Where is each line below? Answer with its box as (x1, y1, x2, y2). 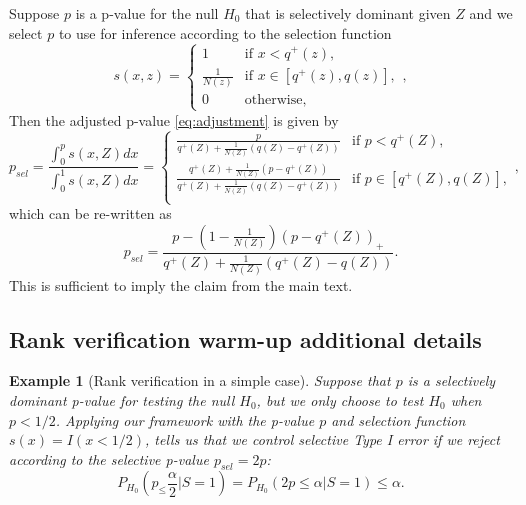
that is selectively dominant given (245, 3, 451, 23)
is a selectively (407, 370, 496, 391)
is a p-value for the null (75, 3, 219, 23)
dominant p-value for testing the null (9, 389, 235, 410)
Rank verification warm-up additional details (9, 323, 482, 354)
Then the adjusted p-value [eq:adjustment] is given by (9, 109, 339, 130)
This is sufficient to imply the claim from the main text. (9, 274, 353, 295)
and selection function (331, 409, 466, 430)
